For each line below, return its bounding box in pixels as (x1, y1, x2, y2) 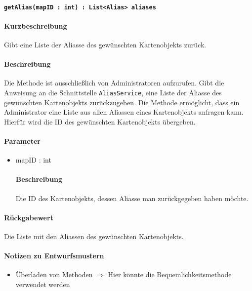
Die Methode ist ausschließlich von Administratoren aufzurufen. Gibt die (4, 78, 224, 88)
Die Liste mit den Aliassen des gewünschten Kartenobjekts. (4, 231, 184, 242)
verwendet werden (15, 279, 70, 290)
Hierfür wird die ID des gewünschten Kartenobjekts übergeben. (4, 116, 196, 126)
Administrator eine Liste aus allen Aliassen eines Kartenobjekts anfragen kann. (4, 107, 244, 117)
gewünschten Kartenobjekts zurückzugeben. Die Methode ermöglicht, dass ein (4, 97, 240, 107)
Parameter (4, 136, 41, 146)
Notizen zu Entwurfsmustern (4, 250, 104, 261)
